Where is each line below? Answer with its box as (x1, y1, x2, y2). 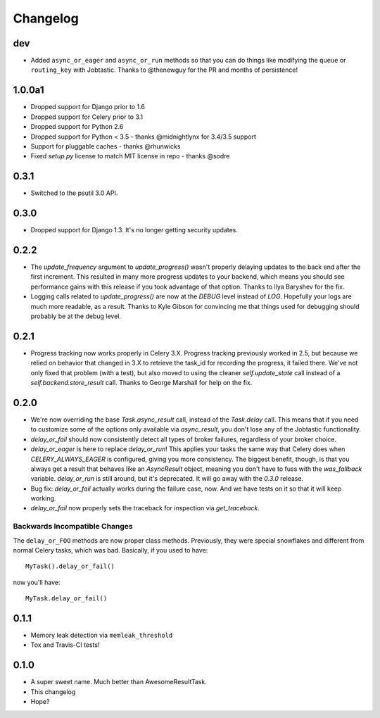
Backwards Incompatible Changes (13, 522, 133, 531)
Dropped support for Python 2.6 (30, 122, 124, 131)
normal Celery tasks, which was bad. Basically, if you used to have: (13, 546, 208, 555)
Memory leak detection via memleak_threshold (30, 631, 173, 640)
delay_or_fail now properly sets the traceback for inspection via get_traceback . (30, 504, 260, 512)
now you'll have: (13, 578, 61, 586)
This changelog (30, 687, 76, 696)
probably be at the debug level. (30, 312, 121, 320)
